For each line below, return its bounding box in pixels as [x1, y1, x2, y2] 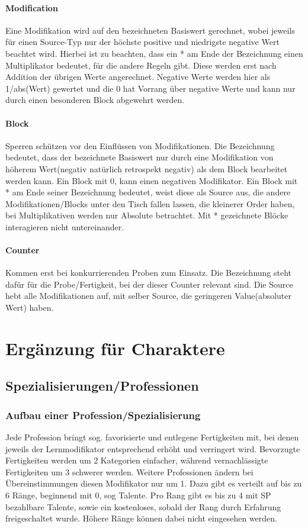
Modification [5, 1, 58, 14]
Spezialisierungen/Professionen [5, 376, 199, 395]
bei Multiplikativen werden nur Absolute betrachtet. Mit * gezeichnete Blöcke [5, 209, 288, 221]
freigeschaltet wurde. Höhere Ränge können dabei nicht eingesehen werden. [5, 512, 277, 524]
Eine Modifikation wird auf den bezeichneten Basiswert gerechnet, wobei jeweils [5, 24, 295, 36]
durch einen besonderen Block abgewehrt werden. [5, 94, 185, 106]
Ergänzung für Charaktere [5, 336, 225, 360]
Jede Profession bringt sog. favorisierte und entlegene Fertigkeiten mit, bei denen [5, 431, 299, 443]
